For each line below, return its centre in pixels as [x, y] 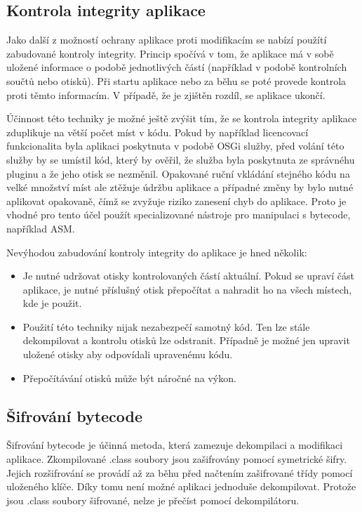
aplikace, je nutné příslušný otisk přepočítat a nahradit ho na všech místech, [187, 289]
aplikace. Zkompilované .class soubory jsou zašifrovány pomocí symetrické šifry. [177, 459]
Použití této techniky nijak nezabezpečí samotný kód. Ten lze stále [166, 326]
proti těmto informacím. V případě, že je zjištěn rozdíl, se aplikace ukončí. [166, 94]
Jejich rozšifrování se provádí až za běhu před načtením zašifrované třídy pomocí [180, 472]
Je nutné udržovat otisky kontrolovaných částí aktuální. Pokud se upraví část [188, 276]
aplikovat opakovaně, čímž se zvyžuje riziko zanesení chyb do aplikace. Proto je [176, 201]
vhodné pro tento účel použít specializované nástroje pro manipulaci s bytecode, [179, 215]
